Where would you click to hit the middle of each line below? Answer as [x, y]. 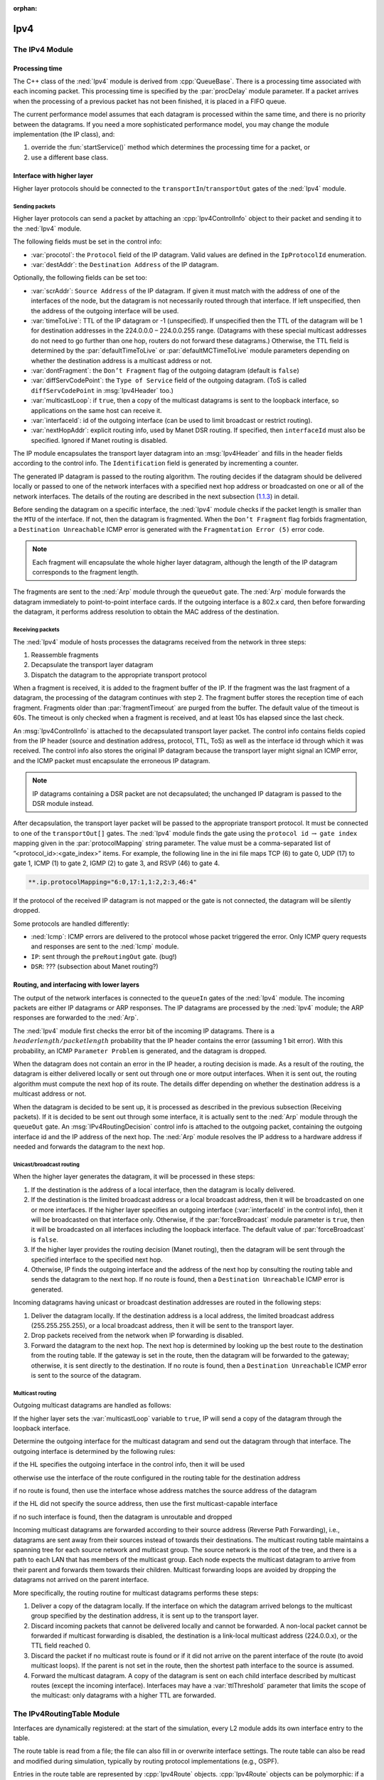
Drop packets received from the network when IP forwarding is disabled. [137, 1336]
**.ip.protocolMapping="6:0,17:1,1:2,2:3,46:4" [112, 882]
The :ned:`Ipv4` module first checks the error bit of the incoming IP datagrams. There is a [144, 1031]
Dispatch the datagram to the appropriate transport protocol [119, 675]
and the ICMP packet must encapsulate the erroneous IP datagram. [112, 760]
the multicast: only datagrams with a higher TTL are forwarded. [123, 1695]
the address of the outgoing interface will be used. [105, 310]
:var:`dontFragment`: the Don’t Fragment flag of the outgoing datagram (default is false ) [165, 370]
